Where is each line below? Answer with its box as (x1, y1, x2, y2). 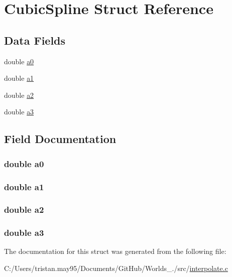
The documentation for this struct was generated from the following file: (4, 246, 226, 256)
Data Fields (4, 32, 66, 48)
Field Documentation (4, 131, 117, 147)
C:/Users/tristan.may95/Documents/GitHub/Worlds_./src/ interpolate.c (4, 263, 228, 273)
